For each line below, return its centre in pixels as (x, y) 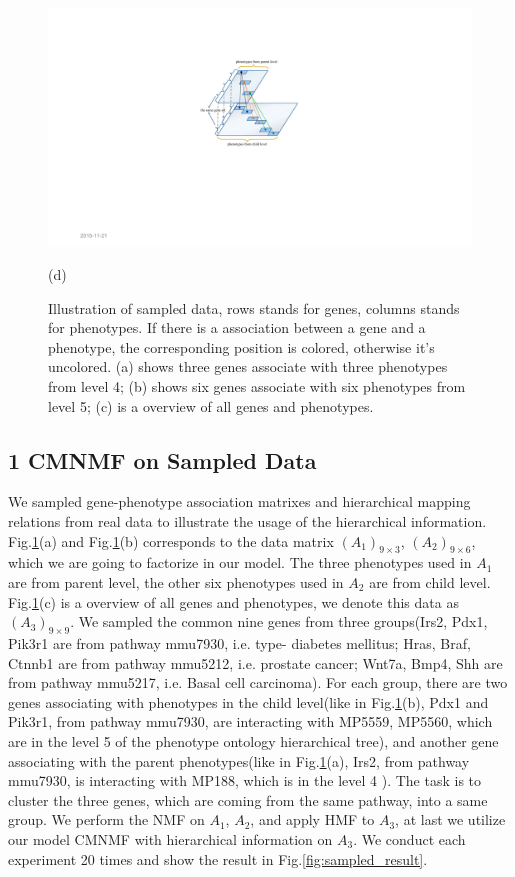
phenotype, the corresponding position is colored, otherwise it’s (241, 346)
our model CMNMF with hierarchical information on (170, 838)
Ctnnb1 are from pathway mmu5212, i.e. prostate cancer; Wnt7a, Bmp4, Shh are (255, 662)
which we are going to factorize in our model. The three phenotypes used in (240, 562)
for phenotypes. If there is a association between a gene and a (237, 327)
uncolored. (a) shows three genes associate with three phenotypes (248, 366)
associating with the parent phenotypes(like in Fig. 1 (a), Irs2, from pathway (239, 760)
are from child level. (430, 582)
